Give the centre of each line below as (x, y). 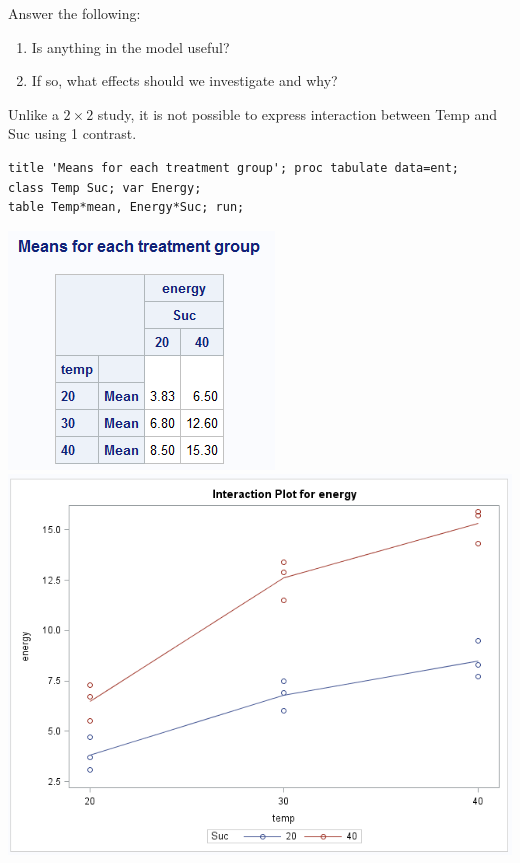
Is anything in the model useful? (130, 46)
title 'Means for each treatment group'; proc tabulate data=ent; (234, 167)
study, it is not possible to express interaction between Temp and (297, 113)
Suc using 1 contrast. (72, 133)
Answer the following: (74, 13)
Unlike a (33, 113)
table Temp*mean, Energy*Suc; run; (126, 207)
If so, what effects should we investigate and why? (184, 80)
